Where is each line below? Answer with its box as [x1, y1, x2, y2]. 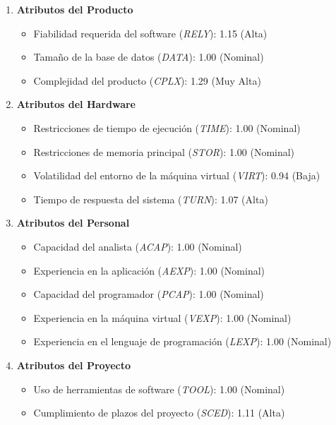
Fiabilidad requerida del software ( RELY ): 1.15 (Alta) [33, 25, 268, 40]
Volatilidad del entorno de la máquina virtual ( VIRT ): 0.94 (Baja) [33, 168, 320, 183]
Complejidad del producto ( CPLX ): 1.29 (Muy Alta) [33, 73, 261, 88]
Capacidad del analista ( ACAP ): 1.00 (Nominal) [33, 239, 242, 253]
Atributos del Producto [16, 2, 133, 16]
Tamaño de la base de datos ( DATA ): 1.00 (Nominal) [33, 49, 264, 64]
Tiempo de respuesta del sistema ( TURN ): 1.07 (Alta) [33, 191, 268, 206]
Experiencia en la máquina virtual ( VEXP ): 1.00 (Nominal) [33, 310, 292, 325]
